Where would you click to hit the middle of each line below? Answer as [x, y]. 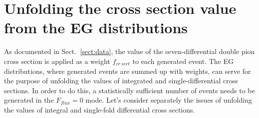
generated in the [29, 100]
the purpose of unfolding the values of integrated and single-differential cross [121, 81]
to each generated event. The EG [183, 61]
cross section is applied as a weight [57, 61]
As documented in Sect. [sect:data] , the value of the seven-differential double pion [129, 51]
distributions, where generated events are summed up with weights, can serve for [128, 71]
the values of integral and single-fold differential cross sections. [100, 109]
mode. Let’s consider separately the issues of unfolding [169, 100]
